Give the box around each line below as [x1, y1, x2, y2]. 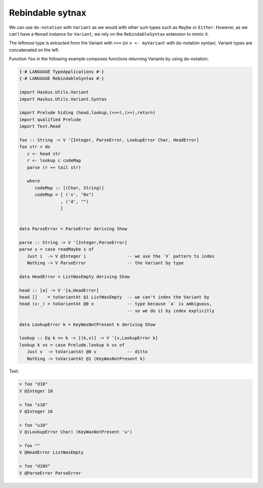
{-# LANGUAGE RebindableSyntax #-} [19, 76, 104, 81]
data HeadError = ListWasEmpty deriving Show [19, 274, 130, 279]
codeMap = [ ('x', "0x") [35, 192, 94, 198]
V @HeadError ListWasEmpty [19, 449, 84, 455]
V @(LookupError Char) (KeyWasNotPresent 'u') [19, 429, 132, 435]
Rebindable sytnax [9, 7, 87, 18]
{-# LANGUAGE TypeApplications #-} [19, 69, 104, 75]
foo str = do [19, 144, 51, 150]
